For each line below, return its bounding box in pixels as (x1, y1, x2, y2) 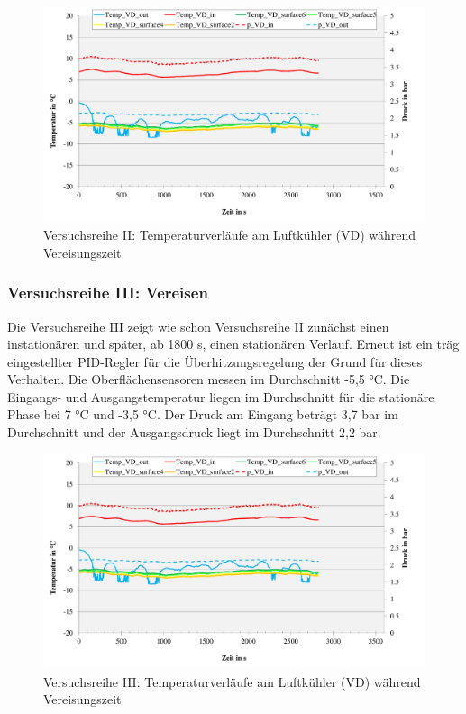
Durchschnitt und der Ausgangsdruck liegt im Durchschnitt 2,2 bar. (7, 423, 381, 442)
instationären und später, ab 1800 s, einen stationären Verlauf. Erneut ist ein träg (7, 334, 460, 353)
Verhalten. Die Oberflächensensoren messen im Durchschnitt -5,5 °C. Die (7, 370, 410, 389)
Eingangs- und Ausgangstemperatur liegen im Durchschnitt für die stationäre (7, 387, 434, 406)
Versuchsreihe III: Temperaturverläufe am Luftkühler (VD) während (43, 672, 421, 691)
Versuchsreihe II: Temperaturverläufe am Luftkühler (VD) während (43, 225, 416, 244)
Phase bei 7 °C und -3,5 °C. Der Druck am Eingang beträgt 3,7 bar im (7, 405, 398, 424)
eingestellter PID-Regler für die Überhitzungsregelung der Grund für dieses (7, 352, 423, 371)
